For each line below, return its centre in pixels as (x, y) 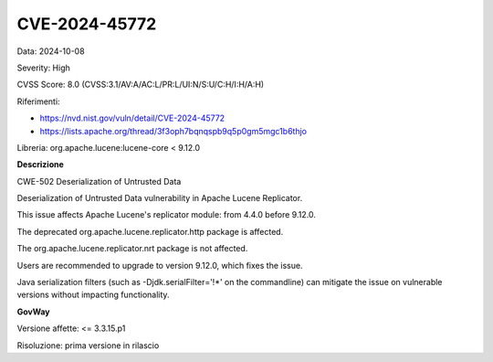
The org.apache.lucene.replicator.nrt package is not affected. (132, 249)
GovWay (33, 312)
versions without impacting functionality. (93, 295)
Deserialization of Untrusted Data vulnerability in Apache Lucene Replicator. (160, 198)
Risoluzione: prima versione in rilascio (88, 345)
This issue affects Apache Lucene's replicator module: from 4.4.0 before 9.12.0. (167, 215)
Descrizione (40, 165)
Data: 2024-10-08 (51, 51)
